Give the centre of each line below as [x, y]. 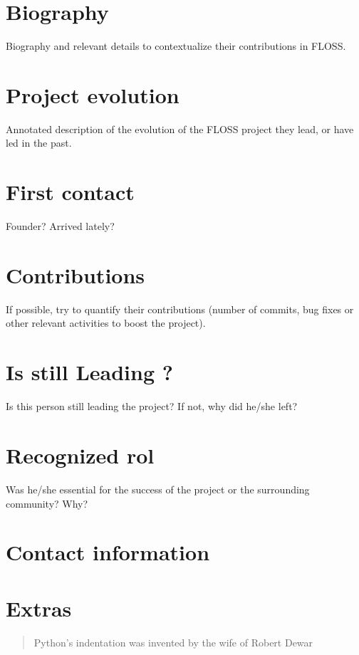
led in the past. [39, 143]
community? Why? [47, 503]
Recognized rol [80, 455]
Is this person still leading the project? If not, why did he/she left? [152, 406]
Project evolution [93, 94]
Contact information [108, 552]
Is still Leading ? [89, 372]
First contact [70, 192]
